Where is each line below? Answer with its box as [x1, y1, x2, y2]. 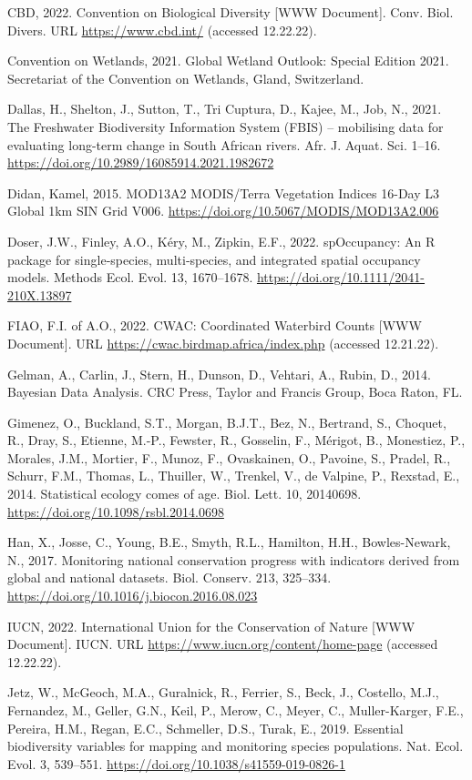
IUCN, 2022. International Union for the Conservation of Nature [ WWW [7, 616, 416, 635]
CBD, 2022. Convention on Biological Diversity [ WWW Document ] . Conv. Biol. [7, 3, 454, 21]
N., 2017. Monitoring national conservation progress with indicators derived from [7, 550, 460, 569]
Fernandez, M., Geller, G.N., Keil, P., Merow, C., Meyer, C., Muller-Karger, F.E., [7, 701, 464, 719]
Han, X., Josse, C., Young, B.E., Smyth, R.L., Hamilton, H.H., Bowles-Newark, [7, 532, 451, 552]
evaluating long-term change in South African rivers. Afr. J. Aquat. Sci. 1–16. [7, 135, 441, 154]
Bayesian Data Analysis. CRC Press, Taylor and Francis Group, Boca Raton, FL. [7, 382, 463, 401]
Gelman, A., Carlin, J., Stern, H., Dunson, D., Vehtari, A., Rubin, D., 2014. [7, 364, 431, 383]
